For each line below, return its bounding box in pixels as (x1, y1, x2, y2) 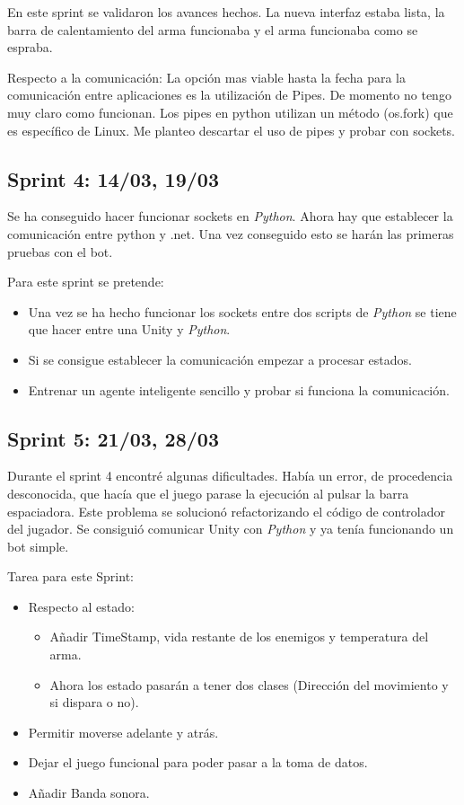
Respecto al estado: (28, 597, 135, 615)
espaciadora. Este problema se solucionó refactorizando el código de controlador (7, 501, 446, 520)
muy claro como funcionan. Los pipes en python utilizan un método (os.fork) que (7, 102, 453, 121)
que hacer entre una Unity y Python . (28, 320, 231, 339)
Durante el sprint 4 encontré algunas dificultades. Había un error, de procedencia (7, 466, 453, 485)
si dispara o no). (49, 693, 139, 712)
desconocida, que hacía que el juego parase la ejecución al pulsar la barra (7, 483, 409, 502)
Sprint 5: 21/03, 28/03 (7, 424, 219, 452)
